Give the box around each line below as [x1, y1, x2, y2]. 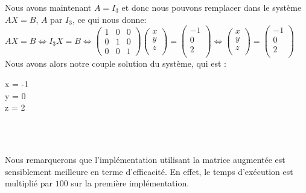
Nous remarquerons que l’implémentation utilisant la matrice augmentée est [5, 153, 285, 165]
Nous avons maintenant [5, 1, 92, 13]
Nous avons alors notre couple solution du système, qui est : [5, 57, 226, 70]
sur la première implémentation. [71, 177, 190, 189]
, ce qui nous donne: [72, 13, 147, 25]
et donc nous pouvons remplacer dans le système [121, 1, 302, 13]
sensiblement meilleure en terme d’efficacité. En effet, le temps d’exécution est [5, 165, 293, 177]
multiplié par [5, 177, 53, 189]
